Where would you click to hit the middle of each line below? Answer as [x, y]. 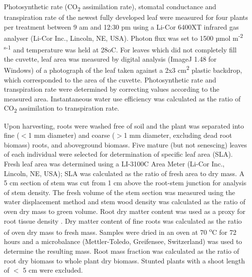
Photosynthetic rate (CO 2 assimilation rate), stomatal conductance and [110, 7]
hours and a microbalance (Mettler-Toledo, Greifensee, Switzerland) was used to [123, 241]
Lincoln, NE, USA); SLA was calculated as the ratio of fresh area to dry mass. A [124, 173]
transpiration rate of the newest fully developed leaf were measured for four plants [126, 17]
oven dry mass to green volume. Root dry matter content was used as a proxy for [125, 211]
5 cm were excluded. [53, 270]
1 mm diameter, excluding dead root [178, 135]
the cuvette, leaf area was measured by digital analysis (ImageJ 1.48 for [110, 58]
